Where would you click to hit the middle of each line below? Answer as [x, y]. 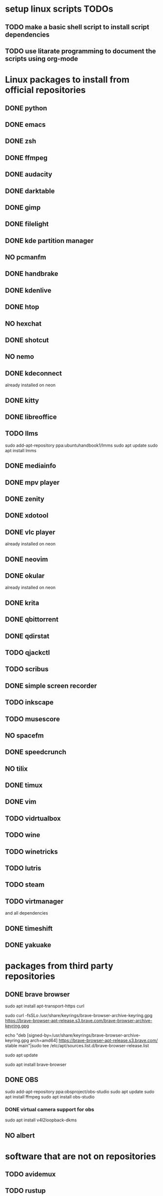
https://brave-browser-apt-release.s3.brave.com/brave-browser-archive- [79, 1021]
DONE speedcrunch [36, 752]
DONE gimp [23, 208]
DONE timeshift [29, 928]
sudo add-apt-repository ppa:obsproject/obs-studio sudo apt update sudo [80, 1092]
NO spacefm [24, 735]
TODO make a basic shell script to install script [77, 27]
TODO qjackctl [27, 652]
